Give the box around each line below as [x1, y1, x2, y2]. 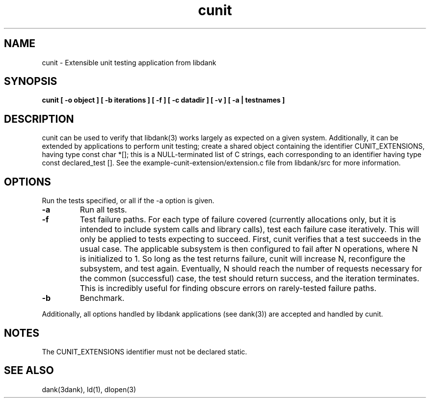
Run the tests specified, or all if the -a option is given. [42, 196, 215, 205]
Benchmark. [80, 293, 125, 303]
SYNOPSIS [4, 75, 57, 88]
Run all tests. [80, 205, 127, 215]
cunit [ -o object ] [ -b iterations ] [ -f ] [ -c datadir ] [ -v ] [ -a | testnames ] [42, 96, 285, 105]
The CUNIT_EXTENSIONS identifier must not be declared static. [42, 347, 247, 356]
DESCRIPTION [4, 112, 74, 125]
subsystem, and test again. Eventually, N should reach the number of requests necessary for [80, 264, 422, 274]
